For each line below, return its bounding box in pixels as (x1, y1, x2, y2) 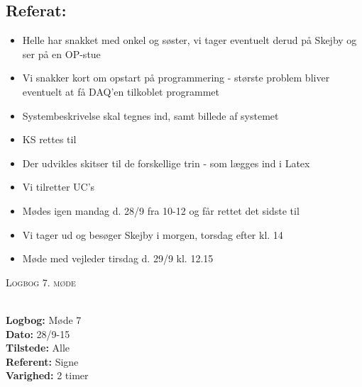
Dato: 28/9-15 (6, 326, 70, 341)
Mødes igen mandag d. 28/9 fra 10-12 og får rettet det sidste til (22, 203, 300, 218)
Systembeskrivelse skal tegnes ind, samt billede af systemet (22, 108, 279, 123)
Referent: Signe (6, 354, 79, 369)
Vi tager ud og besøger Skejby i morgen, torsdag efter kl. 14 (22, 227, 283, 242)
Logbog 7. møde (6, 274, 76, 289)
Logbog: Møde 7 (6, 312, 82, 327)
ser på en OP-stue (22, 46, 101, 61)
